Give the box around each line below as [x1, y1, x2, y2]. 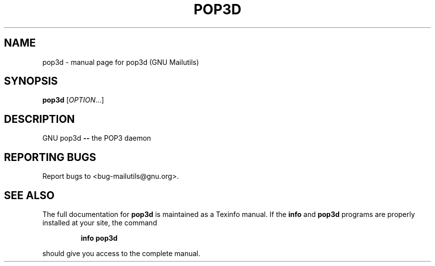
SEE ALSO [4, 189, 55, 202]
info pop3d [80, 233, 118, 242]
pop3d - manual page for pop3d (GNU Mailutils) [42, 57, 199, 66]
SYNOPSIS [4, 75, 58, 88]
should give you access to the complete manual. [42, 249, 201, 258]
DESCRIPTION [4, 112, 75, 125]
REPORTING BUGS [4, 151, 96, 163]
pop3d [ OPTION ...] [42, 96, 104, 105]
